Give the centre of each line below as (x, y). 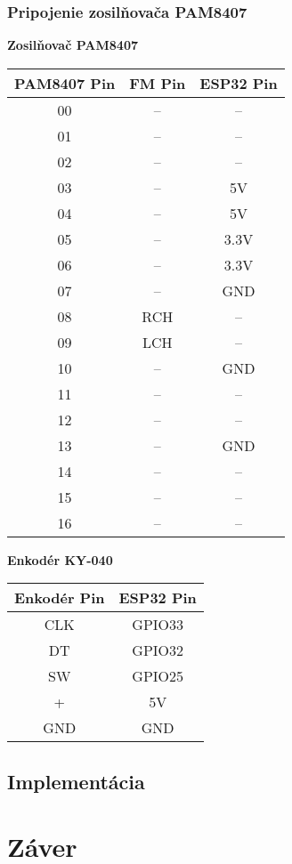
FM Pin (158, 83)
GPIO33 (158, 625)
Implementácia (76, 781)
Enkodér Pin (60, 598)
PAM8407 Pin (65, 83)
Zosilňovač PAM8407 (73, 45)
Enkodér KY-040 (60, 559)
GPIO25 (158, 676)
